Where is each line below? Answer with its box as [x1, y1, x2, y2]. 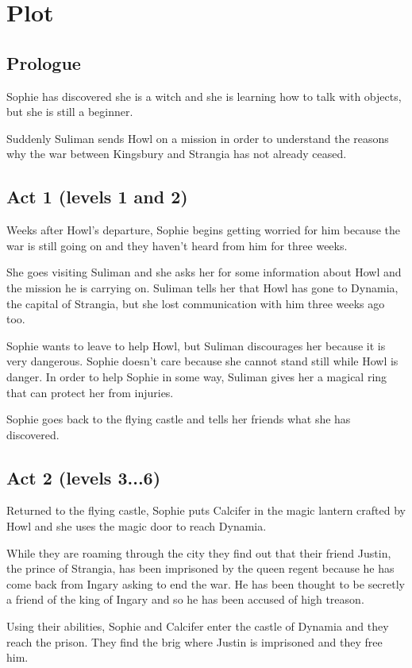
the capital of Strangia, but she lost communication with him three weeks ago [6, 295, 385, 311]
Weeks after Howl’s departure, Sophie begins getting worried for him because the [6, 222, 400, 238]
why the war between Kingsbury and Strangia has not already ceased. [6, 145, 347, 162]
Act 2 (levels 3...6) [6, 465, 161, 489]
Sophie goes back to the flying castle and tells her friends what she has [6, 411, 351, 427]
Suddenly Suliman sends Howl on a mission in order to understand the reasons [6, 129, 389, 146]
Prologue [6, 50, 81, 75]
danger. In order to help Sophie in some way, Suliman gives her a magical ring [6, 368, 387, 384]
